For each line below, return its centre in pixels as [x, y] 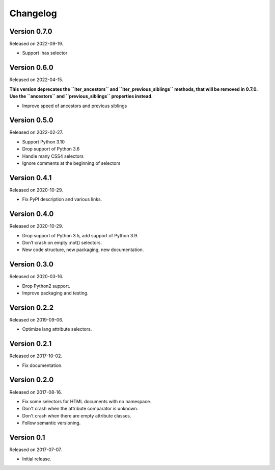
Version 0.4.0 [32, 214]
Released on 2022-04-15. [36, 80]
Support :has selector [45, 53]
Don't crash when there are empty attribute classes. [77, 415]
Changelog [33, 13]
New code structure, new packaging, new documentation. [83, 250]
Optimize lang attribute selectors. [57, 329]
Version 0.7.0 [31, 31]
